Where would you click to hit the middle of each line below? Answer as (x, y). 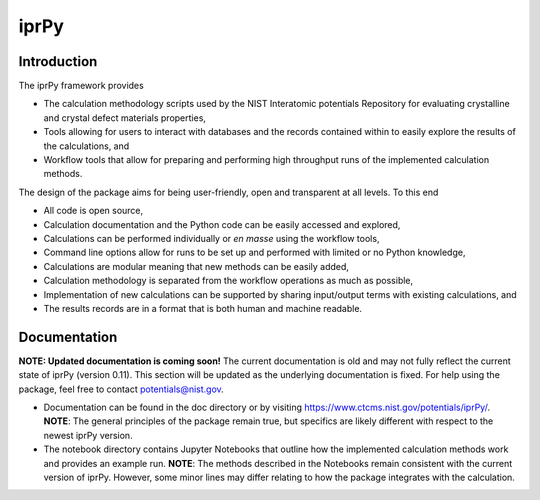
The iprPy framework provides (81, 86)
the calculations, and (86, 146)
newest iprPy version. (88, 435)
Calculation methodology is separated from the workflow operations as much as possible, (228, 281)
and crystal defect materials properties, (125, 117)
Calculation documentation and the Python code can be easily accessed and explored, (222, 224)
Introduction (58, 61)
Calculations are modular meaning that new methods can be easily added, (196, 266)
